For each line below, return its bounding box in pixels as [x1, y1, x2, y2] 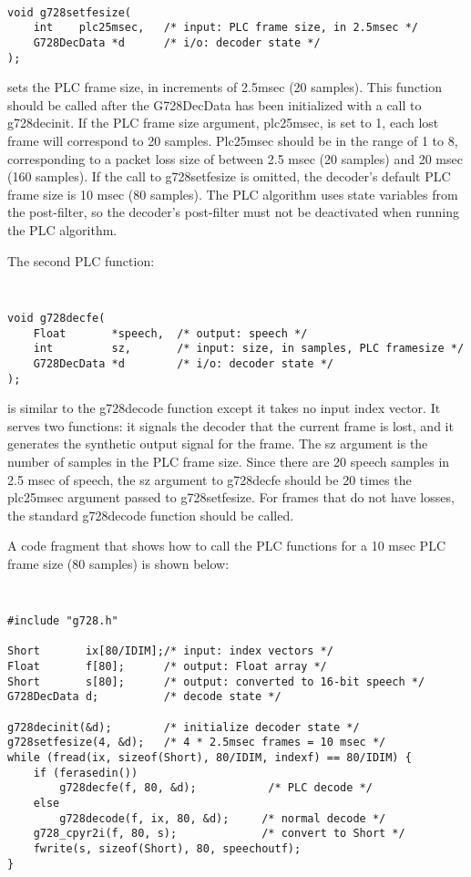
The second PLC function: [7, 251, 155, 270]
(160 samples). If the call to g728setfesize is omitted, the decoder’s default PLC [7, 167, 451, 186]
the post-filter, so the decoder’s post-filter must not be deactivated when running [7, 202, 459, 222]
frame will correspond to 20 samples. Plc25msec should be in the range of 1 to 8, [7, 131, 458, 150]
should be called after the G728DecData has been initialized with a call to [7, 95, 422, 114]
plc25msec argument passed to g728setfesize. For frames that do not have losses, [7, 488, 455, 507]
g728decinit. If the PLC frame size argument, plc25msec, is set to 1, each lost [7, 113, 439, 132]
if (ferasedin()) [33, 766, 138, 779]
